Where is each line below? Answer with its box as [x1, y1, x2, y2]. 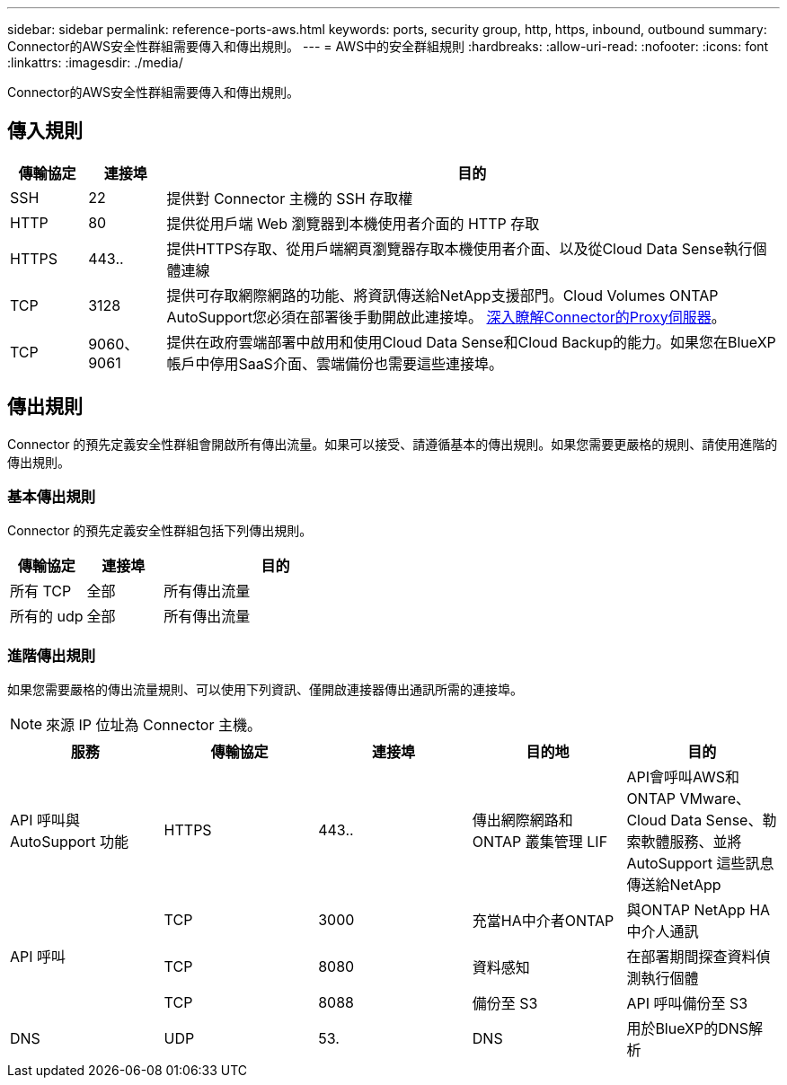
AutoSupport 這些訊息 [626, 854, 774, 873]
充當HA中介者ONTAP [472, 912, 615, 931]
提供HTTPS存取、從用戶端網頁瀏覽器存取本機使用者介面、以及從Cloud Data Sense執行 [166, 239, 753, 258]
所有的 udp [10, 607, 84, 626]
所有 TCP [10, 582, 72, 601]
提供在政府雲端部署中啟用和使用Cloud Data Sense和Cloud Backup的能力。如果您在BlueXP [166, 332, 776, 351]
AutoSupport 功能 [10, 833, 129, 851]
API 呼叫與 [10, 811, 81, 830]
